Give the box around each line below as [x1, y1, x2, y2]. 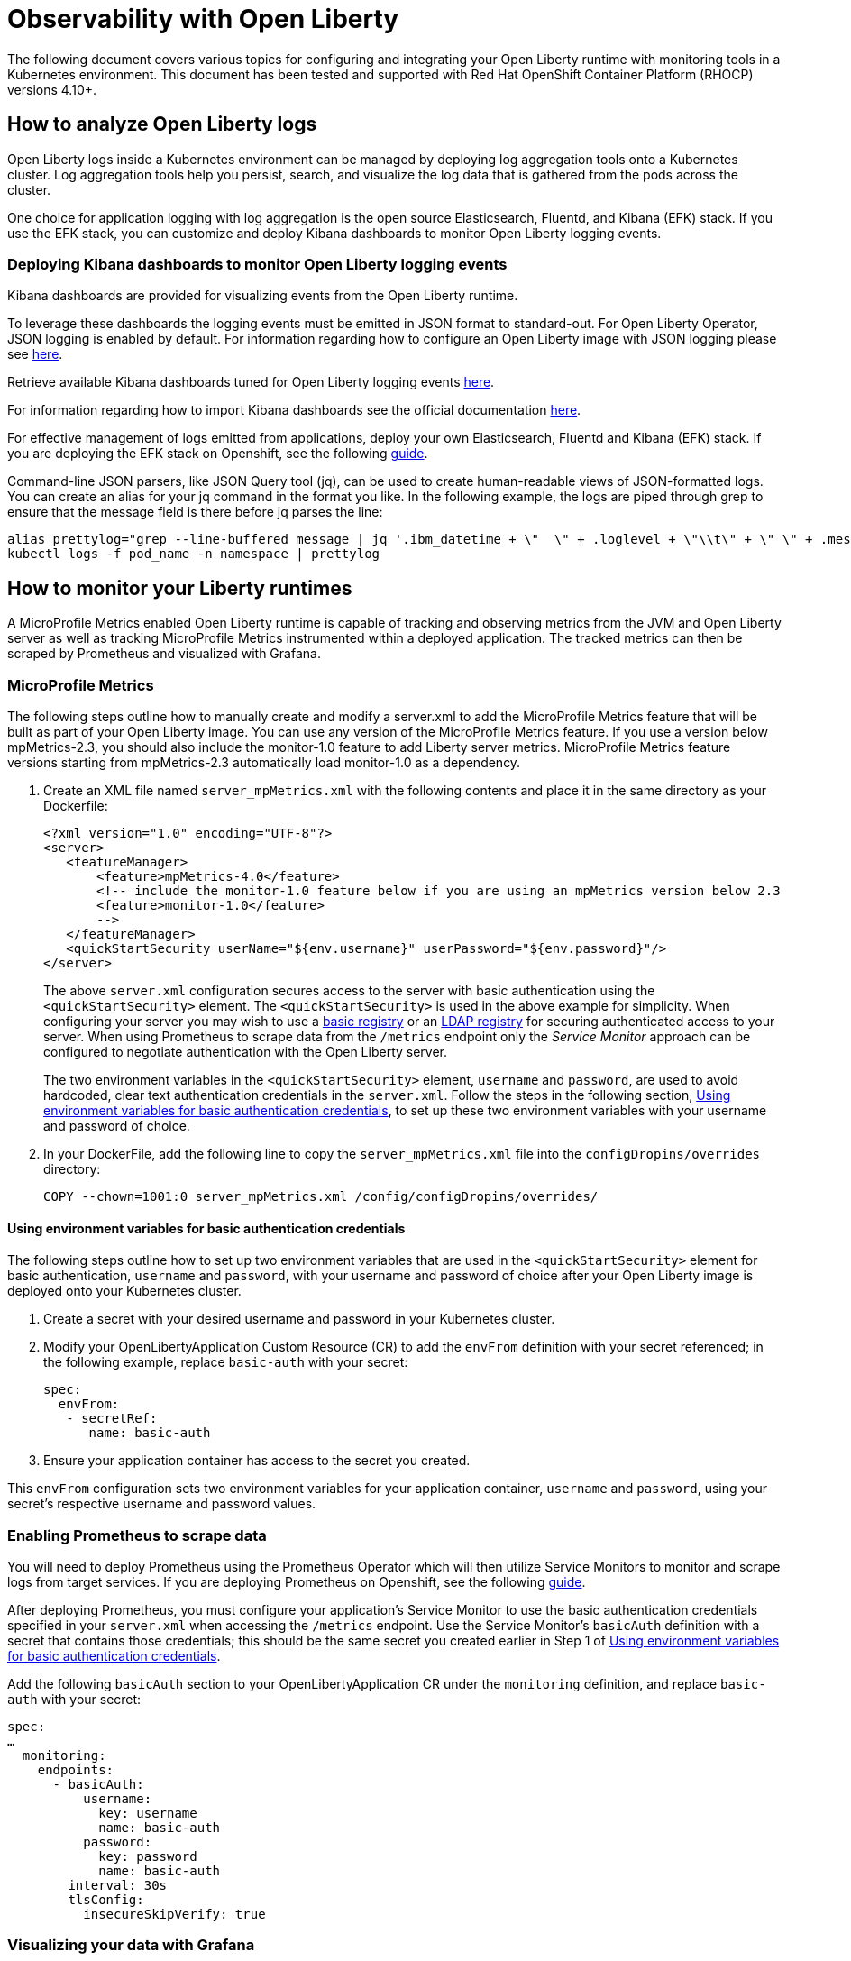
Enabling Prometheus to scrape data [7, 1526, 267, 1544]
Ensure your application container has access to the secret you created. [43, 1452, 471, 1469]
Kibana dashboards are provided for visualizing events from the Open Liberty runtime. [7, 288, 518, 304]
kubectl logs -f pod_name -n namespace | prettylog [7, 546, 380, 562]
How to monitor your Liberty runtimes [7, 576, 352, 600]
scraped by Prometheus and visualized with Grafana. [7, 646, 321, 662]
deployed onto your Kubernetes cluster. [7, 1283, 242, 1299]
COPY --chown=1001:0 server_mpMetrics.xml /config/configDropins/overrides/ [43, 1188, 599, 1204]
